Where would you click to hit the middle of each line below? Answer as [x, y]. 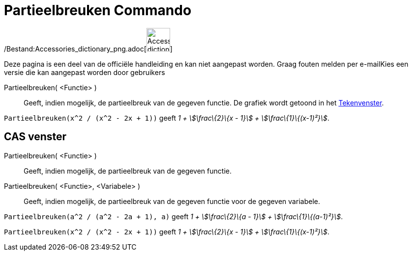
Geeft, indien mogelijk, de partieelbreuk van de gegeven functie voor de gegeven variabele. [172, 201]
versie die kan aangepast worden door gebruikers [85, 72]
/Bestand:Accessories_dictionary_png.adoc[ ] [88, 49]
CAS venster [35, 137]
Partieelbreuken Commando [98, 10]
